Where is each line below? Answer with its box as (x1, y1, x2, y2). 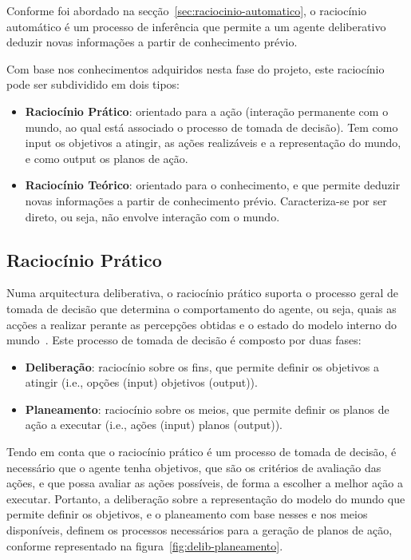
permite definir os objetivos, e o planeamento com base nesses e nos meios (6, 506, 368, 522)
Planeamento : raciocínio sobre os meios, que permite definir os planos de (25, 400, 389, 417)
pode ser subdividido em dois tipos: (6, 76, 180, 93)
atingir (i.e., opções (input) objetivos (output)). (25, 374, 258, 391)
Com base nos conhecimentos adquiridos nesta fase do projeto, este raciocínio (6, 60, 385, 77)
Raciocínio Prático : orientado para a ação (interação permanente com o (25, 102, 389, 119)
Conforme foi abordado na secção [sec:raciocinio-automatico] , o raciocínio (6, 2, 367, 18)
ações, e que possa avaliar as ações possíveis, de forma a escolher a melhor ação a (6, 475, 403, 491)
